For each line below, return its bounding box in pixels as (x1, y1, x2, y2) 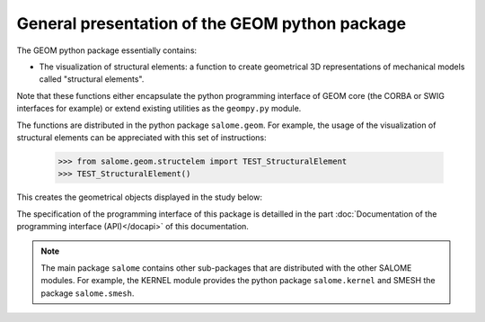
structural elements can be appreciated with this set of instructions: (16, 131, 267, 143)
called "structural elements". (39, 74, 145, 85)
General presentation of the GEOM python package (16, 13, 407, 33)
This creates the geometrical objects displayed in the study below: (16, 192, 262, 202)
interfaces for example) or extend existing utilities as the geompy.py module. (16, 103, 302, 114)
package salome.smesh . (40, 288, 135, 299)
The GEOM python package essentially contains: (16, 45, 198, 56)
